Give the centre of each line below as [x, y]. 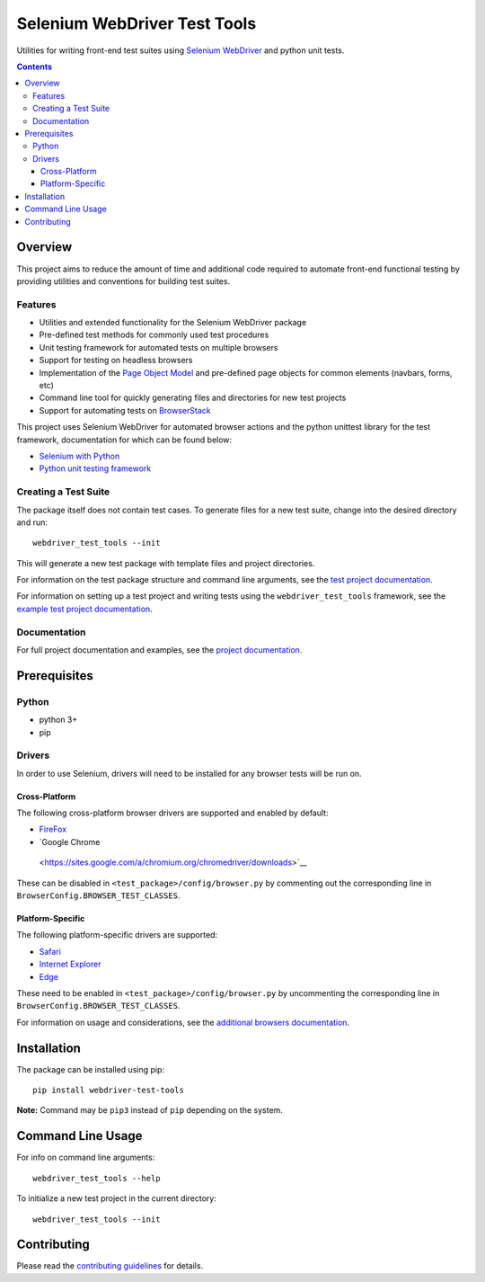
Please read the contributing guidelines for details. [110, 1266]
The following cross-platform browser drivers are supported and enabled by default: [172, 813]
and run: [32, 522]
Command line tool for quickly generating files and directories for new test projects [193, 398]
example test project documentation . [84, 609]
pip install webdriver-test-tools [108, 1091]
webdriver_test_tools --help [97, 1178]
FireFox [53, 829]
